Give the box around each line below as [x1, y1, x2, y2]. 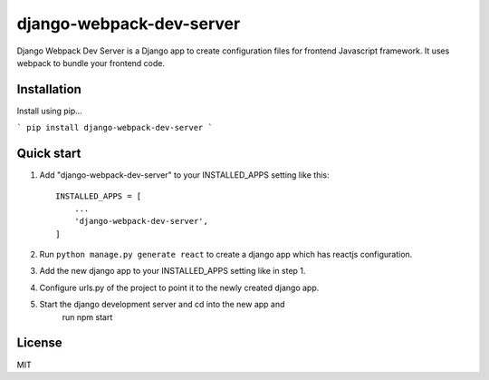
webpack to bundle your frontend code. [16, 57, 165, 68]
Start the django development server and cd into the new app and [39, 299, 285, 310]
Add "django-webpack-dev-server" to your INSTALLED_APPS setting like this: [39, 170, 330, 180]
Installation [16, 82, 81, 97]
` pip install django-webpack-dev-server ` [16, 122, 213, 133]
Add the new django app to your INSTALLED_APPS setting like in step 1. [39, 266, 306, 277]
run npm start [62, 311, 113, 322]
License [16, 336, 62, 351]
